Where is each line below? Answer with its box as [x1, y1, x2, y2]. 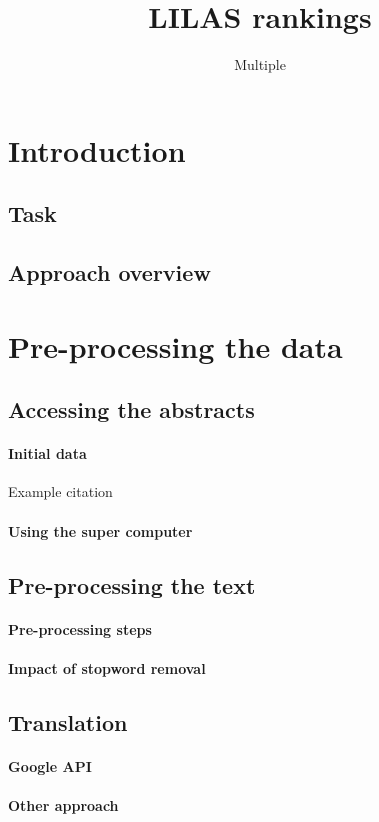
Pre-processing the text [8, 569, 256, 600]
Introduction [8, 129, 186, 170]
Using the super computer [8, 520, 193, 541]
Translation [8, 706, 128, 737]
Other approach [8, 794, 119, 815]
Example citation [8, 481, 113, 502]
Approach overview [8, 257, 211, 288]
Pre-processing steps [8, 618, 152, 639]
